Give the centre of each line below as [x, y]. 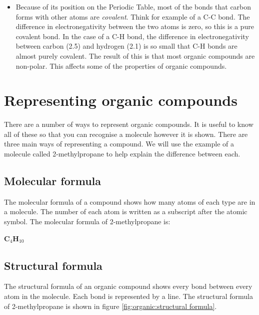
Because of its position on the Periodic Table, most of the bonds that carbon [133, 7]
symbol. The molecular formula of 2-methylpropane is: [87, 221]
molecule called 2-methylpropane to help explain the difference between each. [122, 154]
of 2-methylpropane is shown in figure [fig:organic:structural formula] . [110, 306]
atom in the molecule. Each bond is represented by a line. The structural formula [129, 296]
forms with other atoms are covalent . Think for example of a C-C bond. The [133, 16]
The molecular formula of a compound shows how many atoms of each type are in [130, 201]
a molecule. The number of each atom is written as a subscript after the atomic [126, 211]
